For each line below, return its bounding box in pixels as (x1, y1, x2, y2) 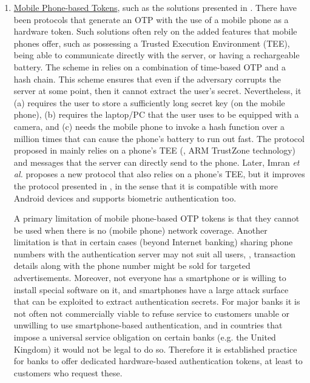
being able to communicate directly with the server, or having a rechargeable (13, 49, 300, 61)
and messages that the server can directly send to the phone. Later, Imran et (13, 155, 300, 168)
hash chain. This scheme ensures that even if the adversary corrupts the (13, 72, 281, 85)
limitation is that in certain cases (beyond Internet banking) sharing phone (13, 236, 293, 248)
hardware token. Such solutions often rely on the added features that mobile (13, 25, 297, 38)
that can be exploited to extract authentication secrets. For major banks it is (13, 295, 300, 308)
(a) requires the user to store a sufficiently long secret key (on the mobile (13, 96, 285, 109)
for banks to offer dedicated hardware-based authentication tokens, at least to (13, 354, 303, 367)
